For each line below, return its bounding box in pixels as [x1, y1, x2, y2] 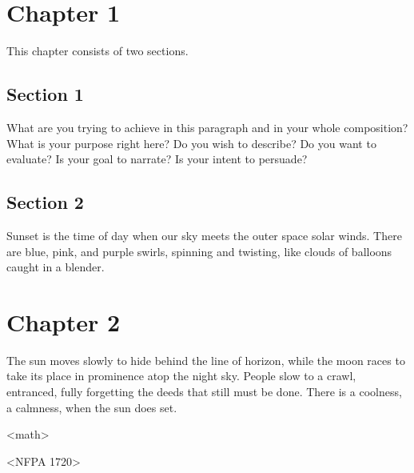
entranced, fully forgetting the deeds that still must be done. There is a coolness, [6, 383, 402, 399]
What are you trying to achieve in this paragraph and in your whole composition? [6, 118, 408, 135]
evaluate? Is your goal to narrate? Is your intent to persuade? [6, 150, 308, 167]
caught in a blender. [6, 259, 105, 275]
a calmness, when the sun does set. [6, 399, 177, 415]
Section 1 [6, 82, 84, 106]
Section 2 [6, 190, 84, 214]
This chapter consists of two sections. [6, 42, 189, 59]
